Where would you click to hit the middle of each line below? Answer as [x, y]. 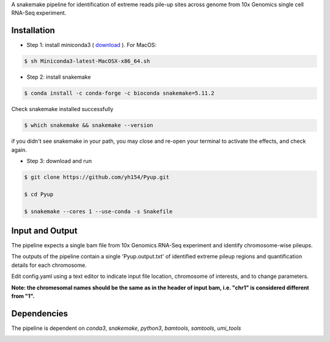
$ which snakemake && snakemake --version [89, 126]
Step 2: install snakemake [59, 77]
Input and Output [44, 231]
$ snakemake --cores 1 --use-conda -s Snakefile [98, 211]
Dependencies [40, 314]
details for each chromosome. [49, 265]
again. [19, 150]
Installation [33, 31]
